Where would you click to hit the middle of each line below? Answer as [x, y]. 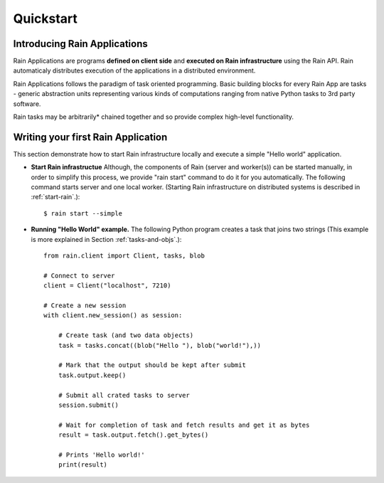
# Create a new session [85, 306]
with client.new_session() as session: [113, 315]
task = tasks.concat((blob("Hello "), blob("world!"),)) [159, 345]
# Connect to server [79, 275]
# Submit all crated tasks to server [124, 395]
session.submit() [88, 405]
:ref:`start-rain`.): [55, 197]
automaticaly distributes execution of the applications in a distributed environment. [134, 70]
